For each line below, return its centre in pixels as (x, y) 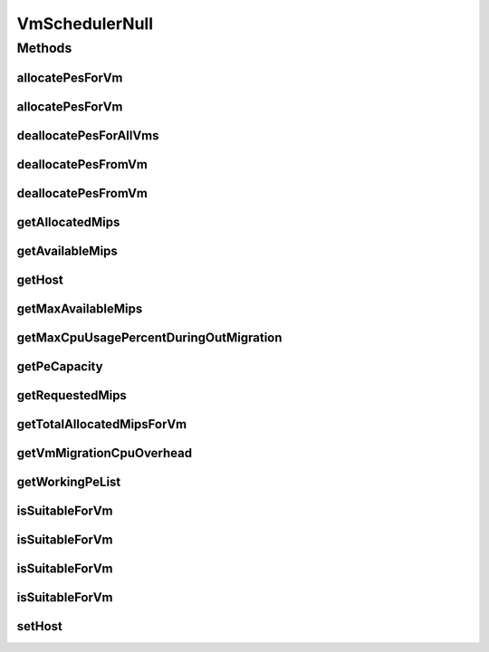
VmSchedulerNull (85, 24)
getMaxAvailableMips (80, 308)
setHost (40, 626)
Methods (44, 48)
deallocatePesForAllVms (88, 135)
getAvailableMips (67, 250)
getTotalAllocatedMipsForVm (102, 424)
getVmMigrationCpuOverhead (105, 453)
